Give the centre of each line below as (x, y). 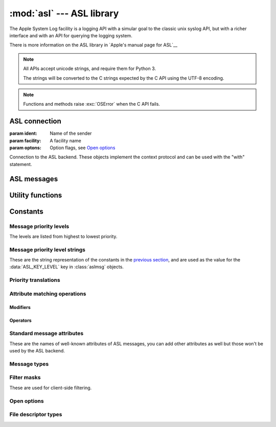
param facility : (25, 140)
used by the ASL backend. (37, 351)
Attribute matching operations (48, 294)
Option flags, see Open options (83, 148)
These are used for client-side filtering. (51, 388)
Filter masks (25, 377)
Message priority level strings (47, 249)
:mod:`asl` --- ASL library (64, 13)
